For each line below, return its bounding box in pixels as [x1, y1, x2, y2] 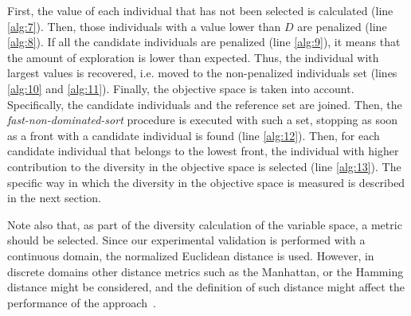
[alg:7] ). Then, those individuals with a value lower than [7, 18, 281, 34]
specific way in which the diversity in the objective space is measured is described [7, 174, 405, 190]
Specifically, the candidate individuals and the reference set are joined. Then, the [7, 96, 402, 112]
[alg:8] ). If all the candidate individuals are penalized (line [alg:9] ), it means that [7, 33, 401, 50]
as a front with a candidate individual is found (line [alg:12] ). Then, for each [7, 127, 380, 143]
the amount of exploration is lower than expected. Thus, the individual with [7, 49, 379, 65]
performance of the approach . [7, 294, 156, 310]
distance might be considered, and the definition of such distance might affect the [7, 279, 405, 295]
